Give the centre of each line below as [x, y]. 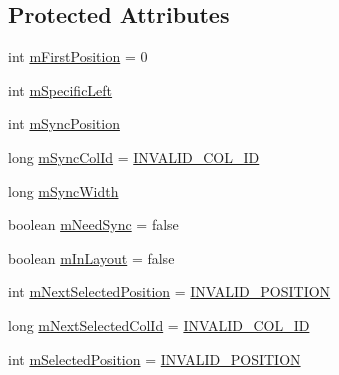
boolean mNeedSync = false [93, 224]
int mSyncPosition [64, 123]
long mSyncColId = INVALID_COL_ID [134, 156]
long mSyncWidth [63, 190]
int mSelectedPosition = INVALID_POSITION [154, 358]
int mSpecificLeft [60, 89]
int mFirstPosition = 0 [78, 56]
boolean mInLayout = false [91, 257]
